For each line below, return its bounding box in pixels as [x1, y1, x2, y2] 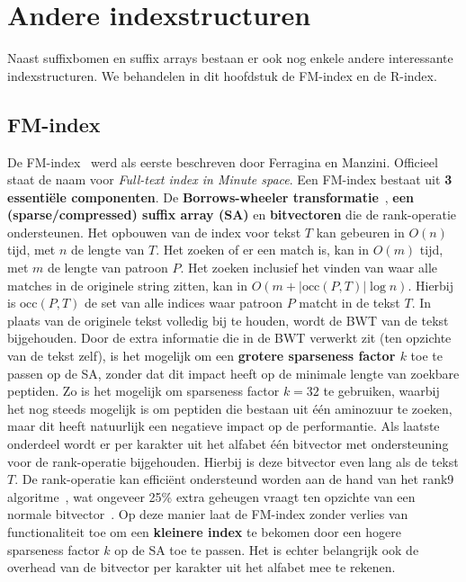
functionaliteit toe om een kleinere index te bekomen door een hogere [7, 522, 401, 541]
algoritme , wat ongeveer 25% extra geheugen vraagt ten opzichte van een [7, 487, 416, 506]
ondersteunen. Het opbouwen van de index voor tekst [7, 222, 301, 241]
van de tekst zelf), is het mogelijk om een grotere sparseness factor [7, 346, 396, 365]
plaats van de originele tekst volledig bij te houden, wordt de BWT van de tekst [7, 310, 449, 329]
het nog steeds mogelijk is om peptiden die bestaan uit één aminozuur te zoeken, [7, 398, 453, 417]
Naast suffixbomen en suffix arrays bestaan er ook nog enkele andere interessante [7, 49, 453, 67]
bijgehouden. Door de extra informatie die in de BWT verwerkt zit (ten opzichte [7, 328, 452, 347]
